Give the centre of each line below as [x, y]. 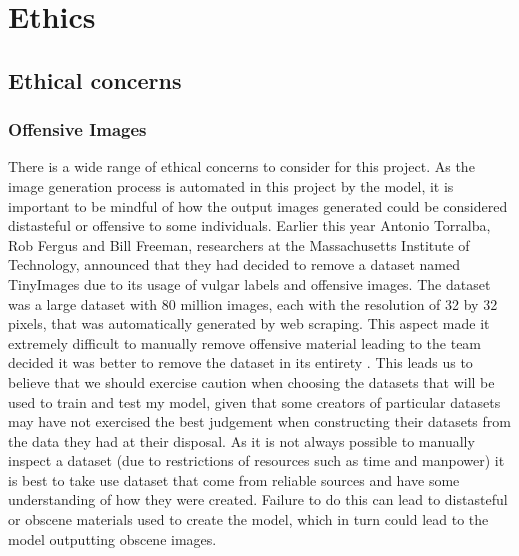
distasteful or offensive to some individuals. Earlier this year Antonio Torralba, [249, 225]
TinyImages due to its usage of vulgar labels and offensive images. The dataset [249, 283]
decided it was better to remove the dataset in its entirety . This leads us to [240, 362]
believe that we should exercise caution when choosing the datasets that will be [251, 381]
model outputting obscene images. [112, 538]
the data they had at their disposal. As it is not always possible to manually [241, 440]
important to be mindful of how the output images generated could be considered [258, 205]
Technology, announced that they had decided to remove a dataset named [234, 264]
